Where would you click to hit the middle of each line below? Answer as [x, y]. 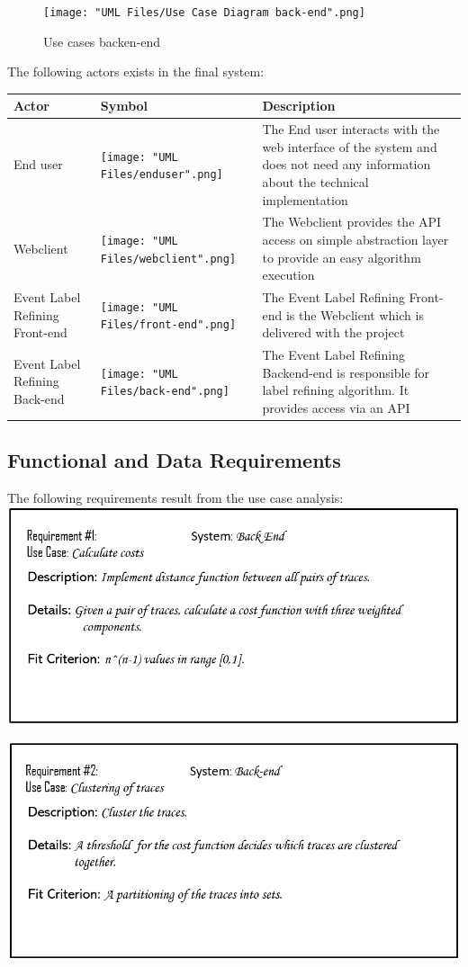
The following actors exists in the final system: [136, 72]
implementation [305, 199]
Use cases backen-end [102, 41]
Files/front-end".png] [168, 325]
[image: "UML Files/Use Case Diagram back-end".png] [204, 13]
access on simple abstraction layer [355, 239]
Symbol [124, 106]
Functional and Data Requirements [174, 460]
